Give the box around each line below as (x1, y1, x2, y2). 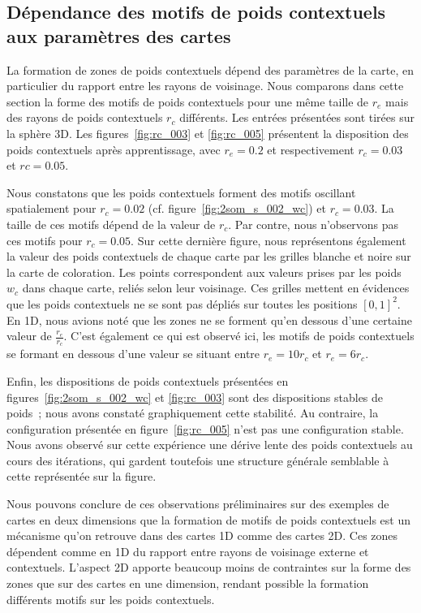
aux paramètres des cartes (6, 23, 231, 48)
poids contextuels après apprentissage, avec (6, 140, 221, 158)
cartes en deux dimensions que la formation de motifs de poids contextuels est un (6, 511, 410, 528)
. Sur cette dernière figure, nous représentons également (131, 231, 406, 248)
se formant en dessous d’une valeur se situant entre (6, 345, 260, 362)
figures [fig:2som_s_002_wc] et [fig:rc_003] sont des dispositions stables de (6, 388, 384, 405)
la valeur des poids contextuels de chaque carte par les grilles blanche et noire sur (6, 248, 411, 265)
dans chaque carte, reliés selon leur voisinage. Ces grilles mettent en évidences (22, 279, 410, 296)
